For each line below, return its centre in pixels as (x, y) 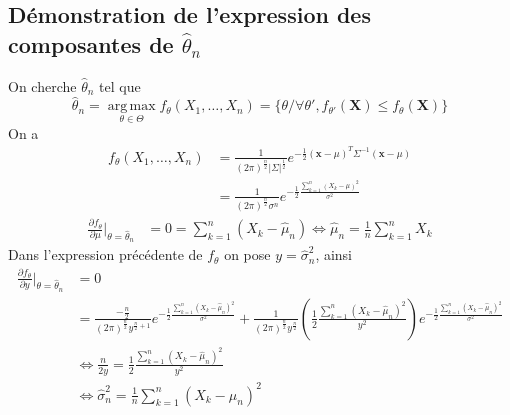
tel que (120, 85)
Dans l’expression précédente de (105, 254)
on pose (247, 254)
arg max (131, 106)
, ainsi (334, 254)
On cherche (42, 85)
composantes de (91, 43)
